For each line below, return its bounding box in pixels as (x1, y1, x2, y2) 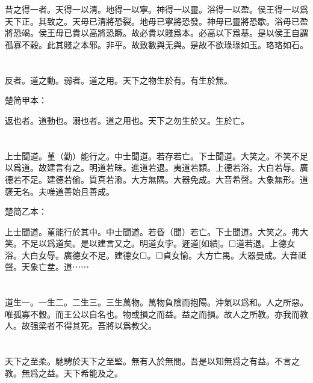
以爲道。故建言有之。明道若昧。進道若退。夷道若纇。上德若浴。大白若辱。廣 (5, 161, 308, 174)
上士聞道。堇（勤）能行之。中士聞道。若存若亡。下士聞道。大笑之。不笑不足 (5, 149, 308, 162)
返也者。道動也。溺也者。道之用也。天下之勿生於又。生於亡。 (5, 114, 249, 126)
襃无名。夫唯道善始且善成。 (5, 185, 114, 197)
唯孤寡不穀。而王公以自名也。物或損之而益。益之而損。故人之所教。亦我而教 (5, 307, 308, 320)
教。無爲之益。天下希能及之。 (5, 366, 123, 379)
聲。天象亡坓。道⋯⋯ (5, 260, 89, 273)
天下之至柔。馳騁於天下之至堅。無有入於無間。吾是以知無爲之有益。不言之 (5, 355, 300, 367)
